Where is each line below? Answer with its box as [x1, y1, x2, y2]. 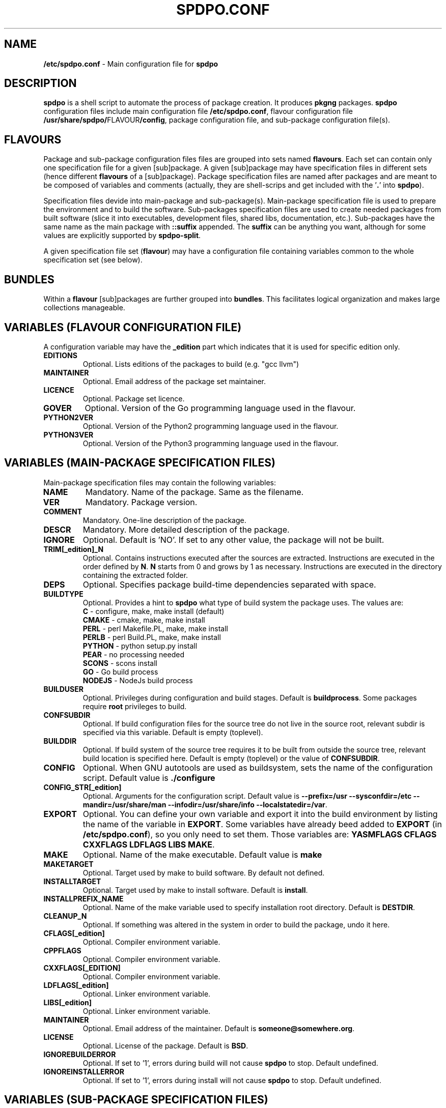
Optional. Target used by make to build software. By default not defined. [82, 868, 325, 877]
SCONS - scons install [82, 658, 157, 667]
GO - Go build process [82, 667, 158, 676]
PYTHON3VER [43, 430, 94, 439]
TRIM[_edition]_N [43, 544, 104, 553]
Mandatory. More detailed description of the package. [82, 524, 290, 535]
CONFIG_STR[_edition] [43, 782, 122, 792]
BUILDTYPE [43, 589, 83, 598]
